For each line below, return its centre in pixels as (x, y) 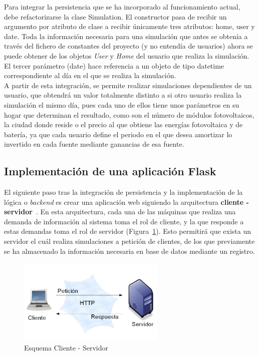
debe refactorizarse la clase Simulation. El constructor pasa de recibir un (115, 16)
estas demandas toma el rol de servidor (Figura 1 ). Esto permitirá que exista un (128, 231)
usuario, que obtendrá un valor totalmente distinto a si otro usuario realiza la (123, 95)
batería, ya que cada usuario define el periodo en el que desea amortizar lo (118, 134)
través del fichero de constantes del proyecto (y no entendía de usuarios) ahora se (128, 46)
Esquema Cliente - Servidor (66, 347)
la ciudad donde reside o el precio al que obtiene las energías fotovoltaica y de (123, 124)
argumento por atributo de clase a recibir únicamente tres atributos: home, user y (129, 26)
